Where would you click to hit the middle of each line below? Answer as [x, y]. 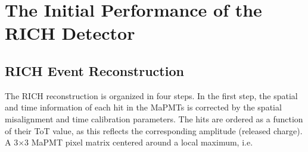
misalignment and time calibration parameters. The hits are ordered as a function [154, 118]
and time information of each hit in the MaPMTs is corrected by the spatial [143, 107]
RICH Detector [70, 33]
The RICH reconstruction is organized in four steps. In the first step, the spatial [151, 95]
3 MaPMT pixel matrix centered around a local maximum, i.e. [139, 142]
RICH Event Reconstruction [94, 70]
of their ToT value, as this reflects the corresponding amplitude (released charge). [154, 130]
